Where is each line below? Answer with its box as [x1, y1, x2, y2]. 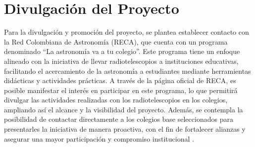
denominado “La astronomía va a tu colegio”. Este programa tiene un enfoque [4, 46, 240, 56]
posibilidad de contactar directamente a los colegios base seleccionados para [4, 114, 233, 124]
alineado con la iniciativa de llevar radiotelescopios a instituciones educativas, [4, 55, 239, 66]
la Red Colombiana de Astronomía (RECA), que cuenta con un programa [4, 36, 228, 47]
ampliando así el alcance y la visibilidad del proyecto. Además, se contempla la [4, 104, 243, 114]
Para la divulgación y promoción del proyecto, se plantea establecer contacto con [4, 27, 249, 37]
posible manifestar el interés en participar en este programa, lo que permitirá [4, 85, 238, 95]
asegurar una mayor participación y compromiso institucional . [4, 133, 194, 144]
